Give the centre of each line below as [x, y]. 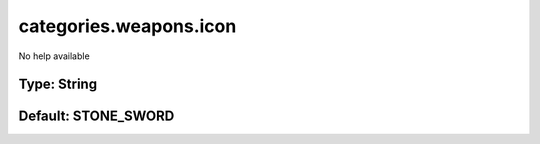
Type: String [58, 84]
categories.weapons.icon [127, 26]
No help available [54, 56]
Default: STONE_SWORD [96, 116]
